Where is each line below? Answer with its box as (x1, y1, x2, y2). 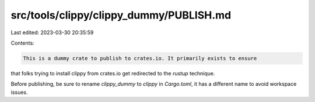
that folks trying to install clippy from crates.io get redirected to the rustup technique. (10, 70, 215, 76)
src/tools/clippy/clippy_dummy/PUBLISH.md (10, 9, 232, 21)
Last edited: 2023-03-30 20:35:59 (10, 29, 94, 36)
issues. (10, 89, 29, 96)
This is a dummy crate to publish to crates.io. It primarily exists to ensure (23, 55, 257, 61)
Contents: (10, 39, 34, 46)
